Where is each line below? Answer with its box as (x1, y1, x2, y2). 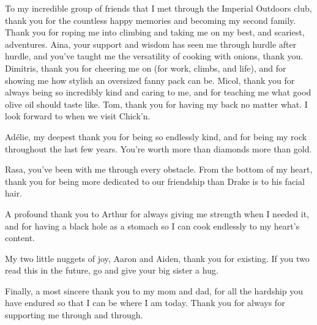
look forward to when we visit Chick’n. (5, 110, 151, 122)
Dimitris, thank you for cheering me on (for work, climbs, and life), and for (5, 61, 286, 74)
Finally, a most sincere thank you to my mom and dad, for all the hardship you (5, 284, 304, 297)
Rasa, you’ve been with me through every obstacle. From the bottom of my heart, (5, 163, 313, 176)
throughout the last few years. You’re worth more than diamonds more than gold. (5, 142, 312, 155)
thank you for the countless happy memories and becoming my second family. (5, 13, 296, 26)
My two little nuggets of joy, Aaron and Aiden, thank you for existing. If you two (5, 252, 310, 264)
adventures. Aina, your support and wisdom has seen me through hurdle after (5, 37, 297, 50)
